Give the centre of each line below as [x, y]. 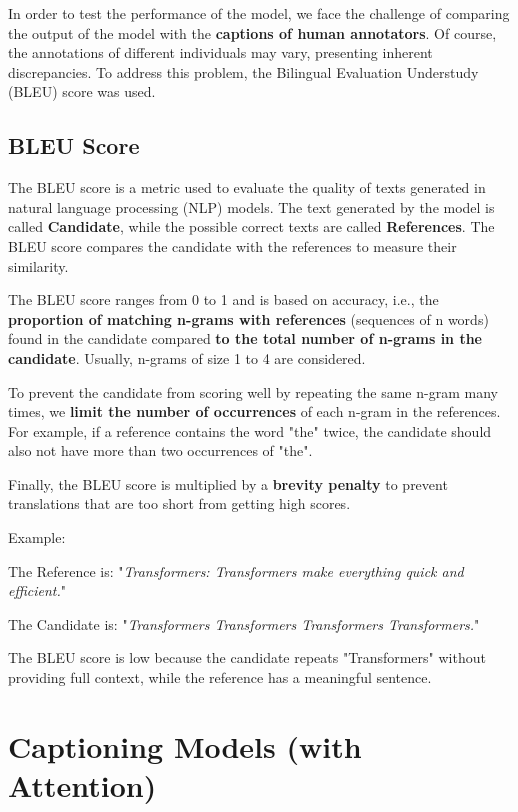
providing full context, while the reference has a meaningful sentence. [220, 677]
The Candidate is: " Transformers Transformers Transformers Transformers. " [244, 623]
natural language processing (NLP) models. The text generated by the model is [251, 206]
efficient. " [37, 590]
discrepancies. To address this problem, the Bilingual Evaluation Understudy [243, 71]
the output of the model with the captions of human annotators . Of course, [252, 32]
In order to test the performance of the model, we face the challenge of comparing [259, 13]
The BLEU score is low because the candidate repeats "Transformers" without [247, 657]
